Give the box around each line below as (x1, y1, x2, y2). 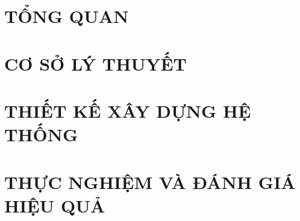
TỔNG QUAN (4, 4, 129, 28)
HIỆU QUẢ (4, 193, 105, 217)
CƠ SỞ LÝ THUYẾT (4, 51, 187, 75)
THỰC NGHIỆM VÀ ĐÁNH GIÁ (4, 169, 296, 194)
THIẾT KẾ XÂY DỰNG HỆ (4, 98, 251, 123)
